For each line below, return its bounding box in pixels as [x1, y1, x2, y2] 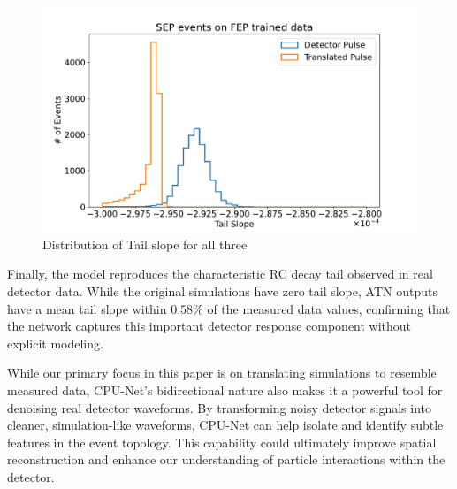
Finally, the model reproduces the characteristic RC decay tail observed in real [7, 264, 433, 283]
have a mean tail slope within [7, 299, 167, 317]
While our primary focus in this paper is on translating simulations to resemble [7, 363, 437, 382]
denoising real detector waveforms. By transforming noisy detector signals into [7, 398, 431, 416]
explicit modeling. [7, 333, 103, 352]
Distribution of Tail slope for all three [42, 234, 248, 253]
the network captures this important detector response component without [7, 317, 412, 335]
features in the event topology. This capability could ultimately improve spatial [7, 432, 437, 451]
